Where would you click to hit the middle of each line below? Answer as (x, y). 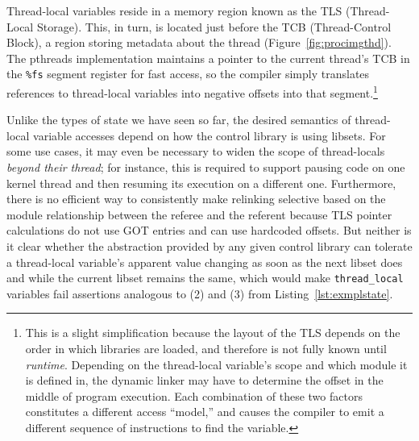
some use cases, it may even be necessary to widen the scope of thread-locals (196, 151)
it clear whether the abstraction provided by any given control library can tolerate (209, 246)
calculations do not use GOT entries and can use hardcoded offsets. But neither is (209, 230)
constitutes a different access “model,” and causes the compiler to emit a (205, 412)
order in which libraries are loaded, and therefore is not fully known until (206, 349)
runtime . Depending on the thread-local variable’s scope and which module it (216, 364)
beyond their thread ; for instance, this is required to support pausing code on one (206, 167)
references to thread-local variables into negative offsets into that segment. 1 (192, 92)
